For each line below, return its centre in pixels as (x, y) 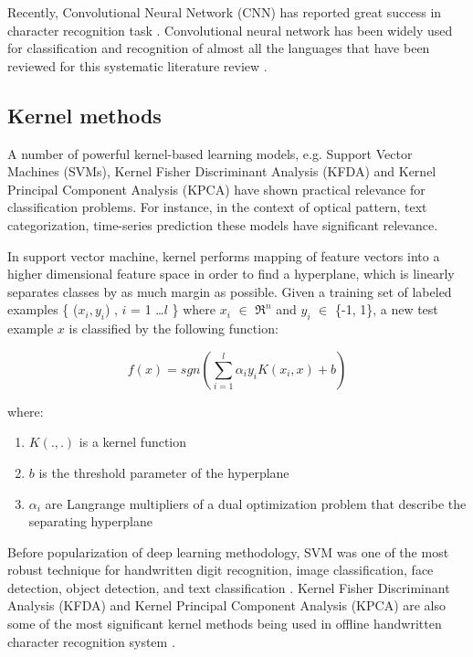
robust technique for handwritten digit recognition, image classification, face (221, 570)
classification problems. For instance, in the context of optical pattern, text (217, 207)
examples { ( (43, 309)
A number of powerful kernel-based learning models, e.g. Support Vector (210, 153)
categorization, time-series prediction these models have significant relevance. (223, 224)
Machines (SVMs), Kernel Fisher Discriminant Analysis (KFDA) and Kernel (222, 171)
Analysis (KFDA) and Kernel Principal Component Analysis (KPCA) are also (227, 605)
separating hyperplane (90, 521)
